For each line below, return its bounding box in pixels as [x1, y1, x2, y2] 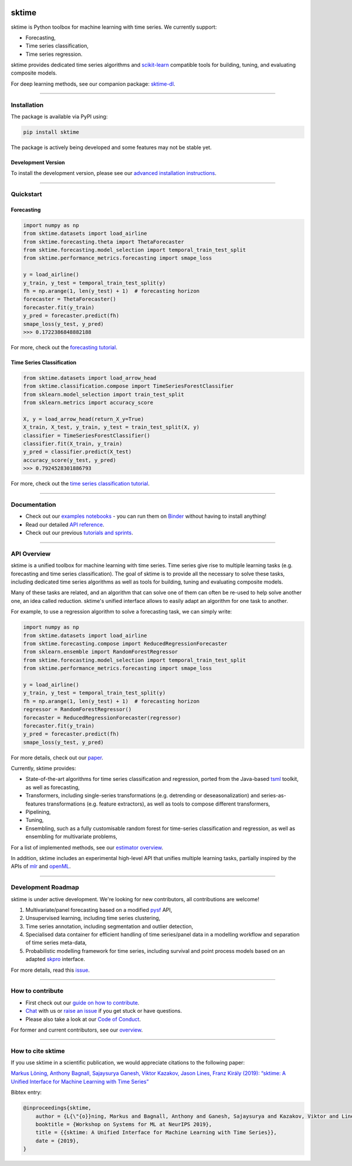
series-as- [261, 792, 287, 799]
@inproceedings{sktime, [23, 1104, 92, 1111]
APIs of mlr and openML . [11, 863, 71, 870]
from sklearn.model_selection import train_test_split [23, 391, 184, 397]
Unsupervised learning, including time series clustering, [25, 915, 161, 922]
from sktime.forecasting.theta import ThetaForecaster [23, 238, 184, 245]
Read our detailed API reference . [25, 521, 105, 528]
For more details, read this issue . [11, 966, 90, 973]
